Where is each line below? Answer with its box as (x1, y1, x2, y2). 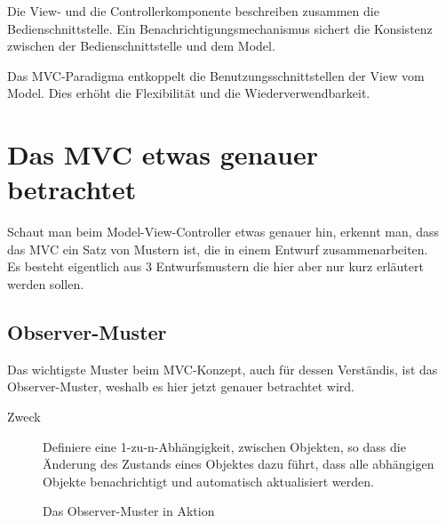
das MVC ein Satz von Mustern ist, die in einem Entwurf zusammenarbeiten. (7, 239, 428, 258)
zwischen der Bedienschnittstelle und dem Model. (7, 36, 275, 55)
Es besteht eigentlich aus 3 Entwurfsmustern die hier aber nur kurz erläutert (7, 257, 424, 276)
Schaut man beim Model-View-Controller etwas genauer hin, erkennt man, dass (7, 222, 440, 241)
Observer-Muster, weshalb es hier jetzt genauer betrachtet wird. (7, 377, 355, 396)
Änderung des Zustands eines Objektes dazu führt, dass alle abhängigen (43, 455, 434, 473)
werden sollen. (7, 275, 84, 294)
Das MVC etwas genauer (7, 136, 318, 173)
